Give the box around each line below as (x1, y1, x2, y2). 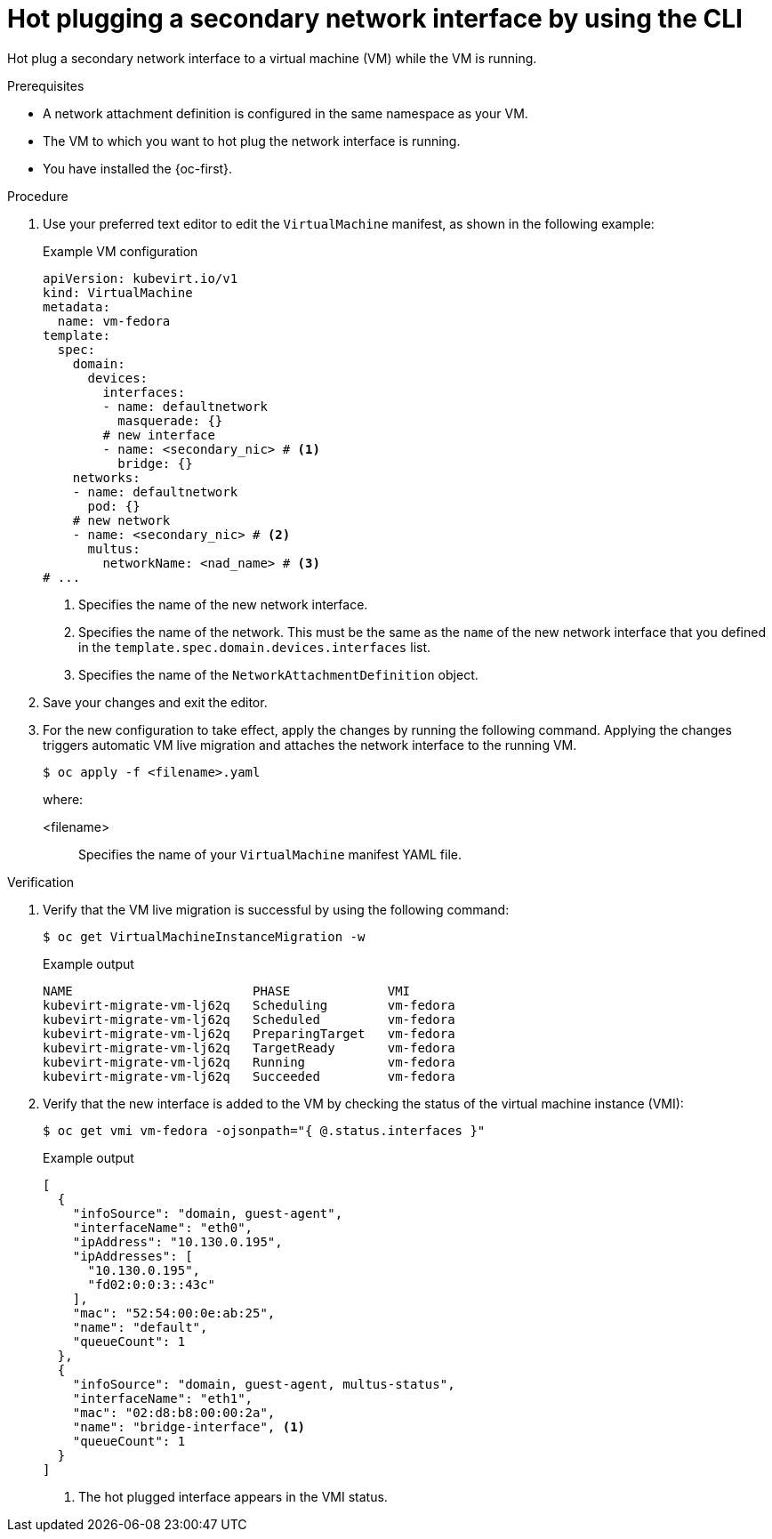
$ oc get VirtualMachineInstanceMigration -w (43, 929, 366, 944)
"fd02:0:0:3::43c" (87, 1277, 215, 1292)
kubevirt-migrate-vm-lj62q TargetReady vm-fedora (43, 1040, 455, 1055)
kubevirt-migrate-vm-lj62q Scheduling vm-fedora (43, 997, 455, 1012)
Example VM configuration (43, 243, 198, 259)
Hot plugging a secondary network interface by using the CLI (7, 4, 743, 34)
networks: (72, 470, 141, 485)
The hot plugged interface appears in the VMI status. (78, 1488, 388, 1504)
